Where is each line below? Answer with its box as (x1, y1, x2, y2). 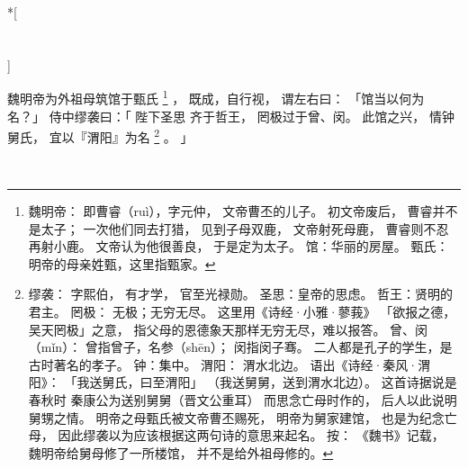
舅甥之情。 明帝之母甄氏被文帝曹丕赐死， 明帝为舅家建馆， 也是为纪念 (28, 408, 445, 427)
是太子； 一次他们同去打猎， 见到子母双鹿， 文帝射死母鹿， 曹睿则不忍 (28, 219, 449, 238)
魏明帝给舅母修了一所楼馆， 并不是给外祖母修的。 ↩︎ (28, 443, 334, 462)
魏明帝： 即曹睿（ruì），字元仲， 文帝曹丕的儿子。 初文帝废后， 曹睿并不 (28, 202, 458, 220)
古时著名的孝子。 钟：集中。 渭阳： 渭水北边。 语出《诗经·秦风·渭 (28, 355, 431, 373)
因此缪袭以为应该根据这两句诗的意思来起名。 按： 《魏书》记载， (58, 426, 445, 445)
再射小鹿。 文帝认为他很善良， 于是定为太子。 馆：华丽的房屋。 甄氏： (28, 237, 449, 256)
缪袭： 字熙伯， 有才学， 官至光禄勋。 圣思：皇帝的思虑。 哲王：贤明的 (28, 284, 454, 303)
